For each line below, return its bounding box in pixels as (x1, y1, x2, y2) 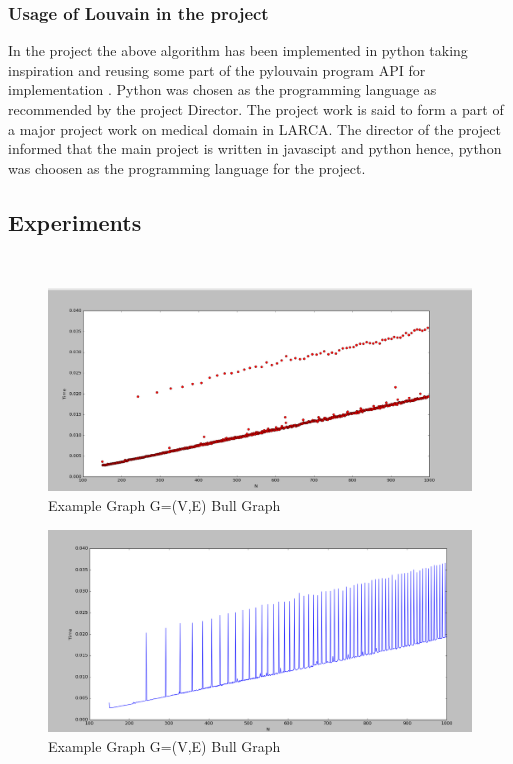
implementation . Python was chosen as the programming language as (8, 79, 437, 100)
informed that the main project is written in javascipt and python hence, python (8, 138, 502, 159)
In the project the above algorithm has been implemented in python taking (8, 40, 468, 61)
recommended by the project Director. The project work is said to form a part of (8, 99, 504, 119)
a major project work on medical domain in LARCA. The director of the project (8, 118, 501, 139)
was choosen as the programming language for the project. (8, 157, 366, 178)
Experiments (8, 206, 142, 237)
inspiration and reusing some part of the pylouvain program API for (8, 59, 426, 80)
